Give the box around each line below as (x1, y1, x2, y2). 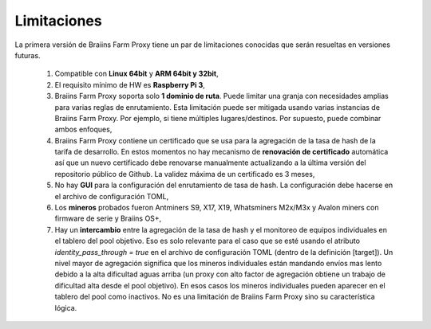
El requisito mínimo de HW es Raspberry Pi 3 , (54, 80, 205, 89)
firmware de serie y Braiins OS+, (54, 213, 162, 223)
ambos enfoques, (54, 124, 113, 135)
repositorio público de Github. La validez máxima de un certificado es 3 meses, (54, 169, 315, 178)
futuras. (14, 50, 41, 60)
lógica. (54, 303, 77, 312)
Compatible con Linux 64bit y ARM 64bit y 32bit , (54, 69, 219, 79)
